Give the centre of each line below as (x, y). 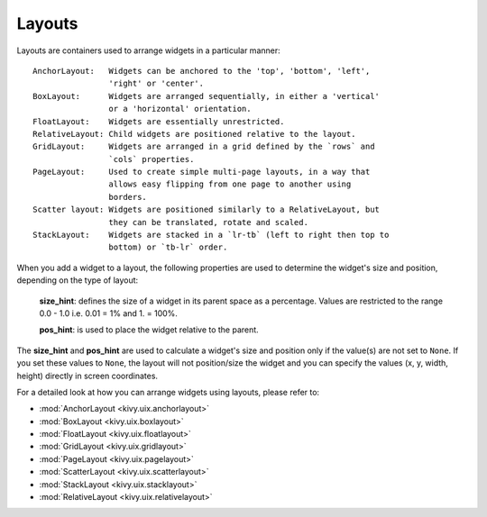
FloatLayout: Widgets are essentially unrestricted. (159, 121)
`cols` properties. (152, 159)
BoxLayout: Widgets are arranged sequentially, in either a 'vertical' (207, 96)
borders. (128, 197)
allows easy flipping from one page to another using (230, 184)
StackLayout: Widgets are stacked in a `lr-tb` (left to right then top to (211, 235)
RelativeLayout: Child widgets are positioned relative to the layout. (194, 134)
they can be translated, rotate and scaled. (208, 222)
